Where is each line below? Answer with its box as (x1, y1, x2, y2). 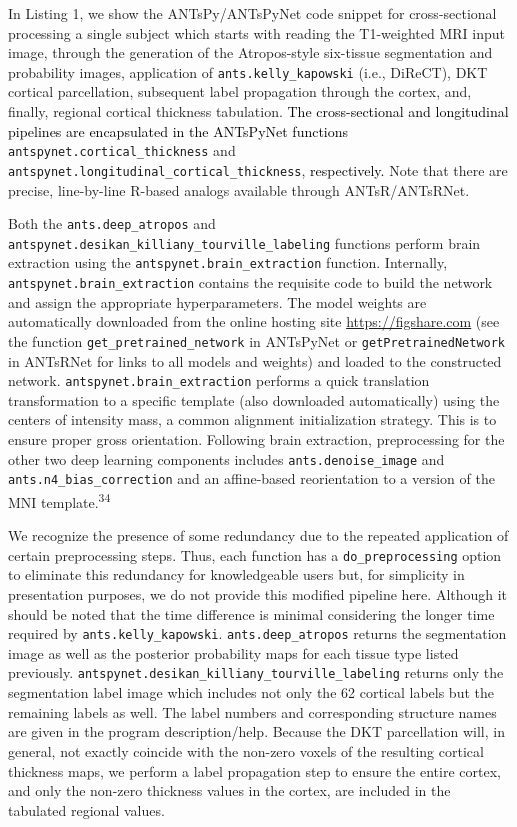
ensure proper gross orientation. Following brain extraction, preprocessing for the (8, 429, 505, 450)
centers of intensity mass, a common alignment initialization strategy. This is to (8, 409, 497, 430)
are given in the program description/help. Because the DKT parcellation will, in (8, 721, 505, 742)
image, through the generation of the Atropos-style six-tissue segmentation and (8, 42, 493, 63)
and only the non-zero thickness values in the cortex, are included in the (8, 780, 451, 801)
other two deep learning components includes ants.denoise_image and (8, 448, 445, 469)
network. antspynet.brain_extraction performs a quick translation (8, 370, 430, 391)
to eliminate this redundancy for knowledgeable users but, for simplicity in (8, 564, 465, 585)
